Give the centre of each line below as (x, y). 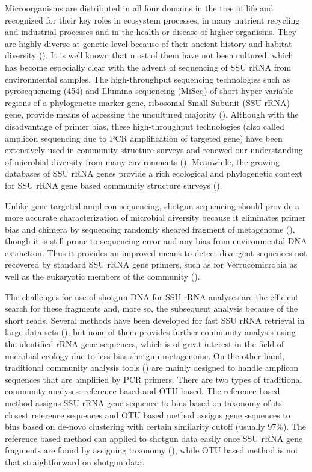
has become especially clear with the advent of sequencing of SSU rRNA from (148, 67)
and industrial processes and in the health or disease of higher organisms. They (151, 32)
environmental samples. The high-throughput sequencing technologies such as (148, 79)
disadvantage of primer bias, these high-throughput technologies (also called (145, 126)
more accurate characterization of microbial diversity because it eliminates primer (155, 217)
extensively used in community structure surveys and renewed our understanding (154, 150)
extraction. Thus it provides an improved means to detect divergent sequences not (156, 252)
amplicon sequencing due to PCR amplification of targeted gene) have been (144, 138)
